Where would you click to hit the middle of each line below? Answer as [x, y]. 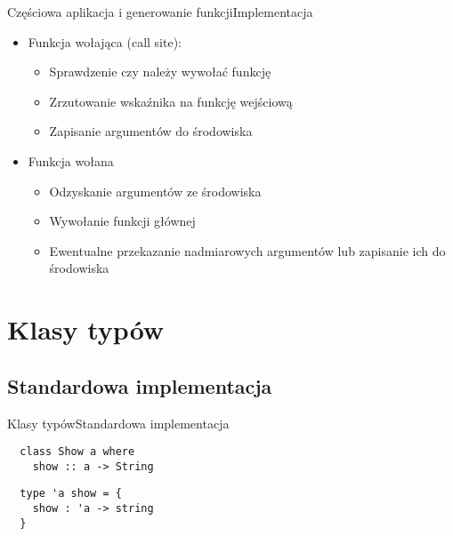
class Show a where [77, 452]
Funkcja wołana [71, 160]
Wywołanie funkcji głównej [122, 221]
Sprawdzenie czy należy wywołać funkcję [160, 72]
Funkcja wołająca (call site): [105, 41]
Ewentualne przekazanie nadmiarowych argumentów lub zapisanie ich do [247, 250]
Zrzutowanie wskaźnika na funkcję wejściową [171, 101]
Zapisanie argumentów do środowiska [151, 131]
